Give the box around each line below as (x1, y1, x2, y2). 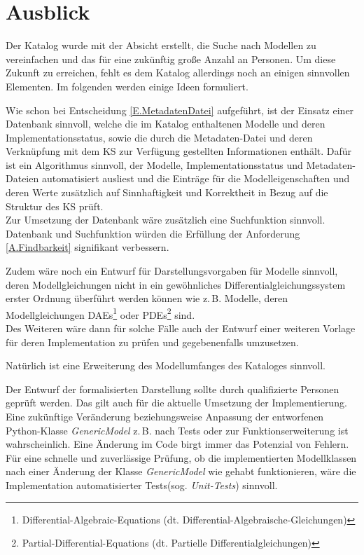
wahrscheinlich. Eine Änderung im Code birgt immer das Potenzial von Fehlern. (6, 437, 349, 451)
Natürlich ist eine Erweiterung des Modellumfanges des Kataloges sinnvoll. (6, 358, 325, 373)
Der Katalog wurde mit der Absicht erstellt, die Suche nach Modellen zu (6, 38, 316, 53)
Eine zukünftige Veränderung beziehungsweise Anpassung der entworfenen (6, 409, 324, 424)
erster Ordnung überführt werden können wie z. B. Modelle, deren (6, 291, 288, 306)
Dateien (6, 171, 39, 186)
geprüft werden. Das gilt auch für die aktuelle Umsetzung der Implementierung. (6, 395, 347, 410)
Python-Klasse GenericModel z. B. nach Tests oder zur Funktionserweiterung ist (6, 423, 349, 437)
